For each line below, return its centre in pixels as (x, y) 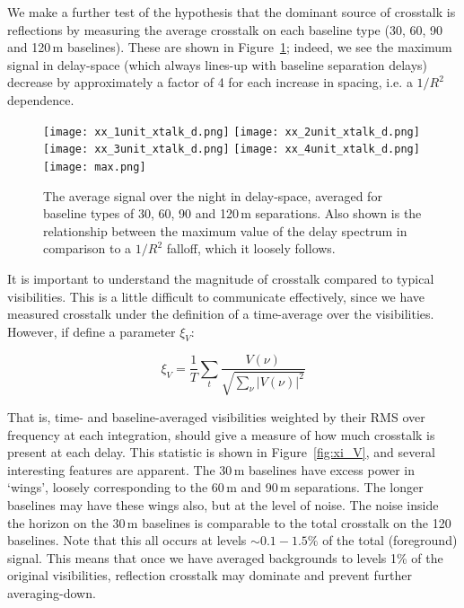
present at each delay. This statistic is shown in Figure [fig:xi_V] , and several (221, 452)
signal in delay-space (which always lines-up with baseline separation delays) (218, 64)
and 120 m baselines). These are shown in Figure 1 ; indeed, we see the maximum (230, 47)
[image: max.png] (95, 167)
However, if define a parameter (92, 331)
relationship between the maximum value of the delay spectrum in (225, 230)
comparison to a (88, 248)
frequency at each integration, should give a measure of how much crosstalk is (221, 434)
